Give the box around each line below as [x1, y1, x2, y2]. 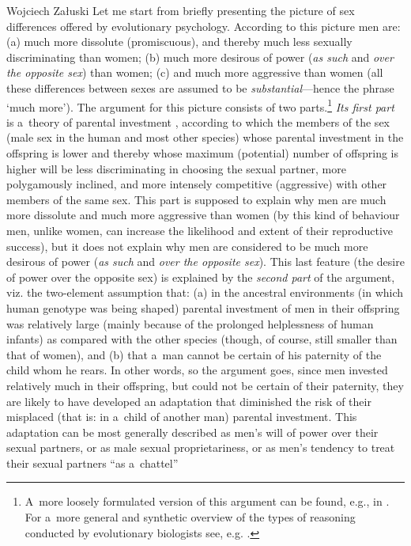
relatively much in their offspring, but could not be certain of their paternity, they [6, 377, 404, 393]
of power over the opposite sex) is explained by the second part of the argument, [6, 268, 395, 285]
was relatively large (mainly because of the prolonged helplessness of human [6, 315, 374, 332]
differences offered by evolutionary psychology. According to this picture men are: [6, 17, 401, 34]
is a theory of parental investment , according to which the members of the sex [6, 113, 390, 130]
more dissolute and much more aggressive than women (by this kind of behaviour [6, 207, 400, 223]
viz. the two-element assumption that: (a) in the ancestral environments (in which [6, 284, 404, 301]
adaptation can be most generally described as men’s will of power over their [6, 423, 379, 440]
